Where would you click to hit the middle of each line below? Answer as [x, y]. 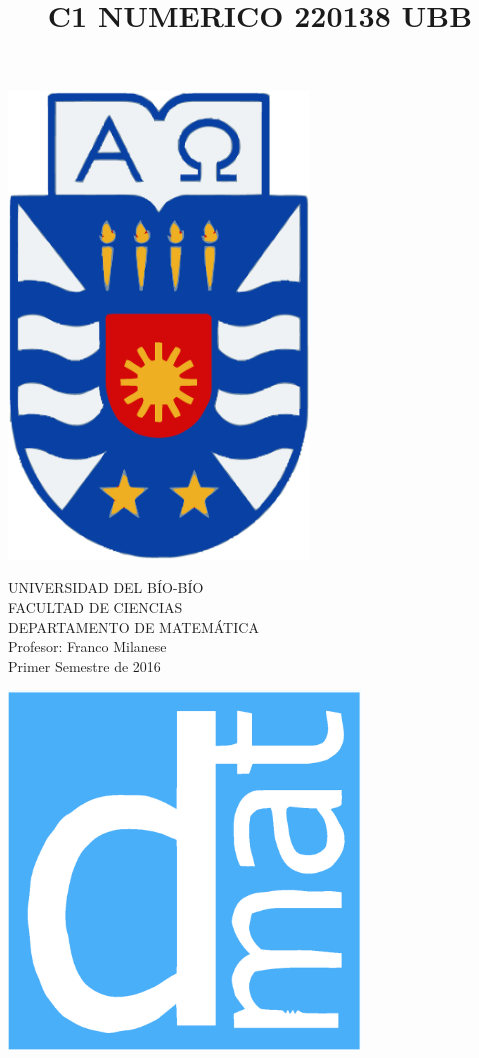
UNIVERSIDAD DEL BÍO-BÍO [106, 587]
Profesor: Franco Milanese [87, 646]
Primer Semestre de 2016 [84, 665]
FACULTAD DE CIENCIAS [95, 607]
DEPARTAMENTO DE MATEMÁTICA [133, 626]
